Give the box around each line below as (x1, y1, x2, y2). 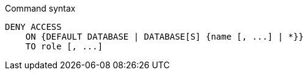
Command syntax (5, 3, 76, 13)
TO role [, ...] (25, 41, 103, 51)
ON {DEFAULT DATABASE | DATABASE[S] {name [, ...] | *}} (25, 32, 304, 41)
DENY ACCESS (5, 22, 62, 32)
